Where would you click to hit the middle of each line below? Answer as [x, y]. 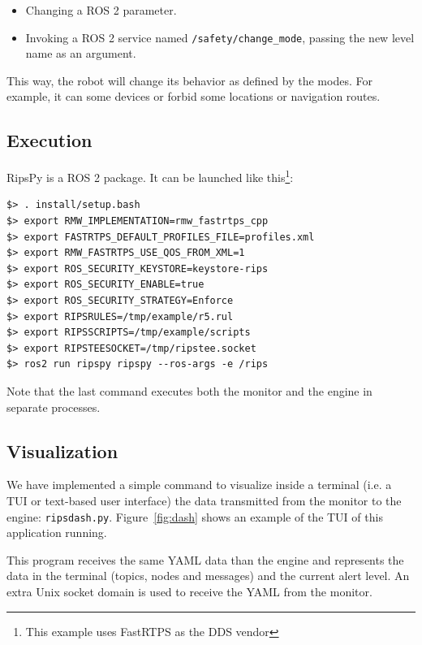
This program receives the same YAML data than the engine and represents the [205, 559]
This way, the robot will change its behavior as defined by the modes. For [189, 80]
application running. [57, 532]
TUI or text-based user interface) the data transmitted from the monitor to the [204, 500]
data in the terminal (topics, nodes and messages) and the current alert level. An [208, 576]
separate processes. [54, 407]
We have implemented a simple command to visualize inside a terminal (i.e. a [199, 485]
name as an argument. [81, 53]
